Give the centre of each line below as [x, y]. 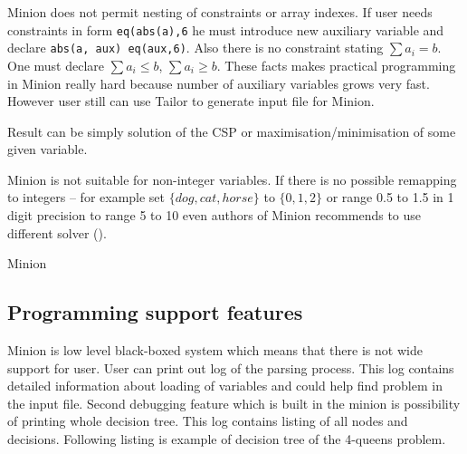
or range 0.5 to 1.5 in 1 [390, 197]
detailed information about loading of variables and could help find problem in [225, 386]
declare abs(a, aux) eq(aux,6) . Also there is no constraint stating [195, 48]
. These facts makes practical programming [336, 65]
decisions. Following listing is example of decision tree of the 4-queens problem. [227, 439]
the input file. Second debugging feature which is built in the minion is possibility [234, 403]
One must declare [56, 65]
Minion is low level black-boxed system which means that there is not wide [215, 350]
